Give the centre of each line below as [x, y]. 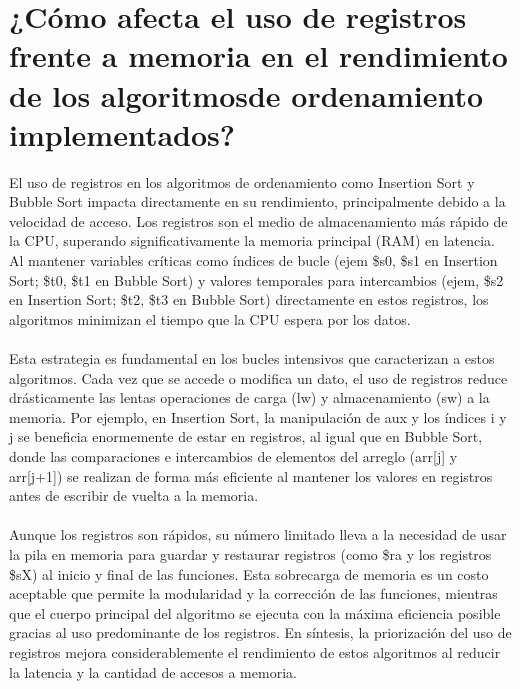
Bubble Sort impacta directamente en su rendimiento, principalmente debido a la [257, 201]
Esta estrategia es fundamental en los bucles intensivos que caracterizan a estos [252, 358]
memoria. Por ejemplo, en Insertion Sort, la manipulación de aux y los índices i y [258, 416]
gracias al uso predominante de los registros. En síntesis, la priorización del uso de [260, 632]
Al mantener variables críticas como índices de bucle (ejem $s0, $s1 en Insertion [253, 260]
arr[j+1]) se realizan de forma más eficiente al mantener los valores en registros [251, 475]
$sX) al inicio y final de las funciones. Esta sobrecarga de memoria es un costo [249, 573]
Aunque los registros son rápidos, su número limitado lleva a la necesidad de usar [258, 534]
